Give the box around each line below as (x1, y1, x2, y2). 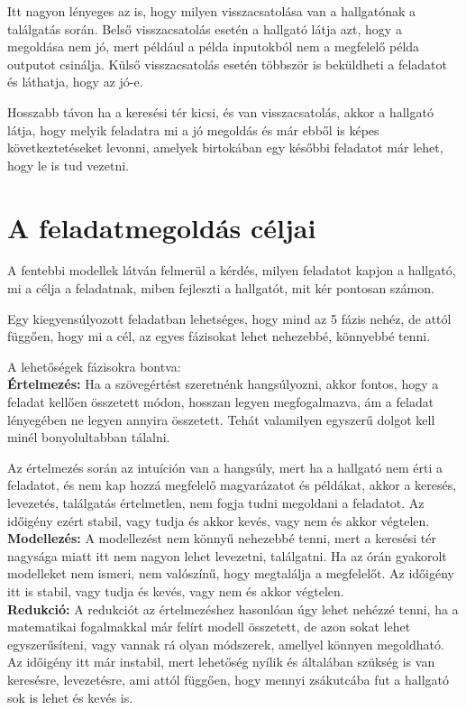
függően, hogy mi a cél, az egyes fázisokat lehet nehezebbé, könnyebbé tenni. (7, 327, 431, 346)
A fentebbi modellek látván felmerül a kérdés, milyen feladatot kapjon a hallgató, (7, 261, 456, 280)
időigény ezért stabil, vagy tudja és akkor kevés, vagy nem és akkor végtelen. (7, 511, 430, 530)
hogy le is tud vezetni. (7, 155, 130, 174)
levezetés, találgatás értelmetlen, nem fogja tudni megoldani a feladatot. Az (7, 493, 425, 512)
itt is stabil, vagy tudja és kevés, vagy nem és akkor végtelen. (7, 581, 344, 600)
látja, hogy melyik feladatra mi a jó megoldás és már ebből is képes (7, 120, 379, 139)
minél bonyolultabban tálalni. (7, 428, 170, 447)
